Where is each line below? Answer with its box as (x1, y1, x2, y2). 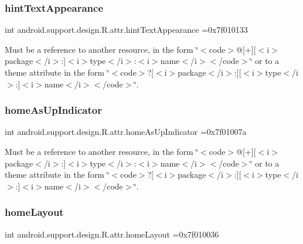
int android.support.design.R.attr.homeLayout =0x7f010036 (5, 228, 219, 240)
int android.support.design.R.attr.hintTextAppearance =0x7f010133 (5, 23, 248, 36)
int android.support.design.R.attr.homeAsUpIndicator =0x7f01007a (5, 126, 247, 138)
